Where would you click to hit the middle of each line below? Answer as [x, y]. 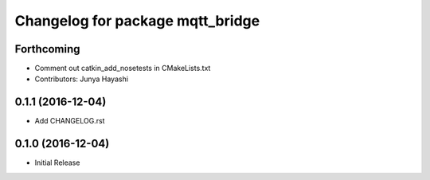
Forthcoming [47, 49]
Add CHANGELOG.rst [70, 121]
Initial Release [57, 162]
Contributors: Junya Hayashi [82, 79]
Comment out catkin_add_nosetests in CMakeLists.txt [123, 68]
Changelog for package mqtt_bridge [137, 21]
